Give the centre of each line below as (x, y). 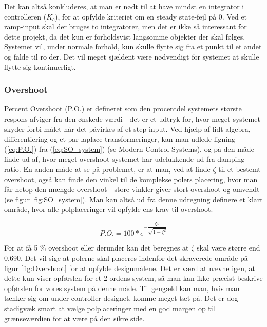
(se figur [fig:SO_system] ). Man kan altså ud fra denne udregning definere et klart (133, 199)
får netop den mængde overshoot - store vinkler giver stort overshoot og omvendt (132, 189)
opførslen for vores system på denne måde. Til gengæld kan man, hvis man (122, 288)
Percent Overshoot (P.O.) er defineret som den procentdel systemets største (123, 109)
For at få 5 (21, 248)
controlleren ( (25, 16)
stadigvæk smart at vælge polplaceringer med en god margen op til (110, 308)
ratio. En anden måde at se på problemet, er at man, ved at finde (107, 169)
